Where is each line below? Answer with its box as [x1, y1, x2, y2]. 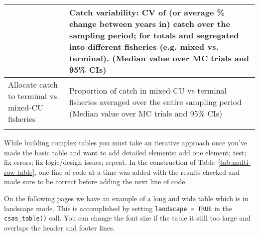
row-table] [4, 166, 35, 177]
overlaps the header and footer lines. [4, 222, 115, 233]
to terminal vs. [8, 90, 59, 102]
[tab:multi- [218, 157, 251, 167]
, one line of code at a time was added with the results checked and [34, 166, 240, 177]
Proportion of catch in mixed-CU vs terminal [69, 84, 227, 96]
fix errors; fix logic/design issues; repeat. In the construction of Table [4, 157, 215, 167]
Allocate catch [8, 79, 58, 90]
